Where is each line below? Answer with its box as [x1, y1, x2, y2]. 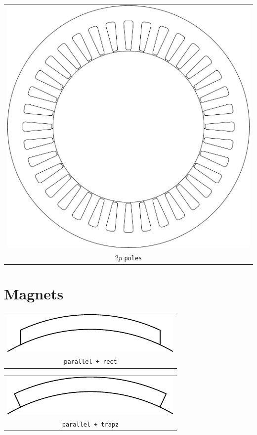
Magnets [4, 283, 64, 303]
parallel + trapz [62, 421, 119, 429]
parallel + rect [64, 358, 117, 366]
